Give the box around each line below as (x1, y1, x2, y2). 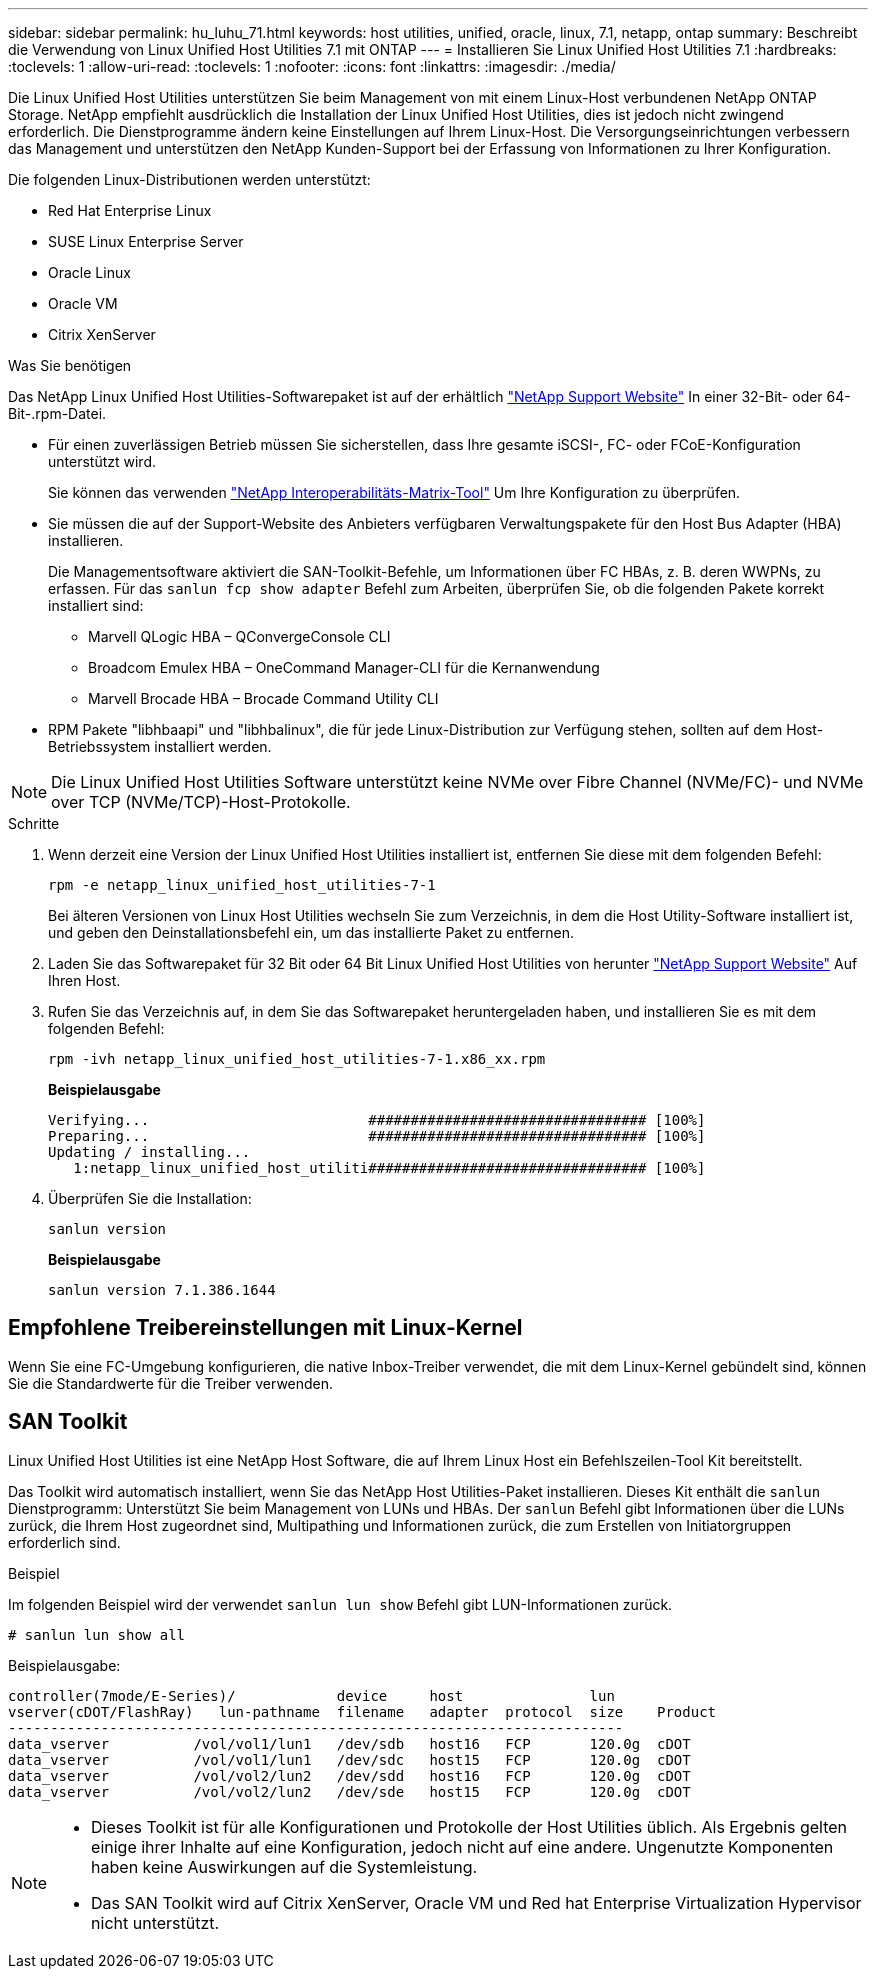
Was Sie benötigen (8, 357, 132, 374)
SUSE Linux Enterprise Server (48, 233, 244, 250)
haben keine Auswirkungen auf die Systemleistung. (91, 1856, 478, 1877)
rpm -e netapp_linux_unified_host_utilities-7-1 (48, 877, 436, 893)
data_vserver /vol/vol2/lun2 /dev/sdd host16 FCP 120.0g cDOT (8, 1767, 691, 1784)
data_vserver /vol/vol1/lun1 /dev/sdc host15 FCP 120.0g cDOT (8, 1751, 691, 1768)
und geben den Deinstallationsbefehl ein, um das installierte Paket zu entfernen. (48, 924, 575, 941)
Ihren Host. (48, 972, 121, 989)
